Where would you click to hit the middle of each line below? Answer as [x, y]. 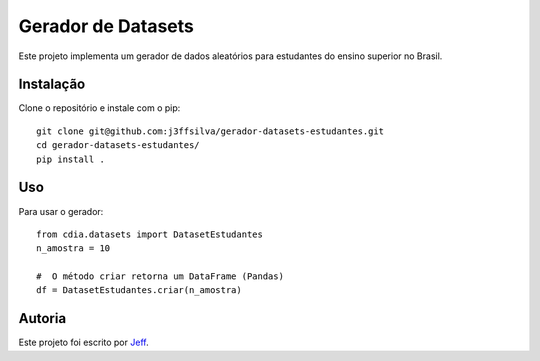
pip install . [70, 159]
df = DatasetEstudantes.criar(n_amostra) [139, 290]
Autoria [42, 318]
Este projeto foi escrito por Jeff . [83, 342]
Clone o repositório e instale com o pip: [99, 108]
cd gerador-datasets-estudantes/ [118, 145]
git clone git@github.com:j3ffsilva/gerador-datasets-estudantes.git [210, 131]
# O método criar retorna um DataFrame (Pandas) [160, 276]
